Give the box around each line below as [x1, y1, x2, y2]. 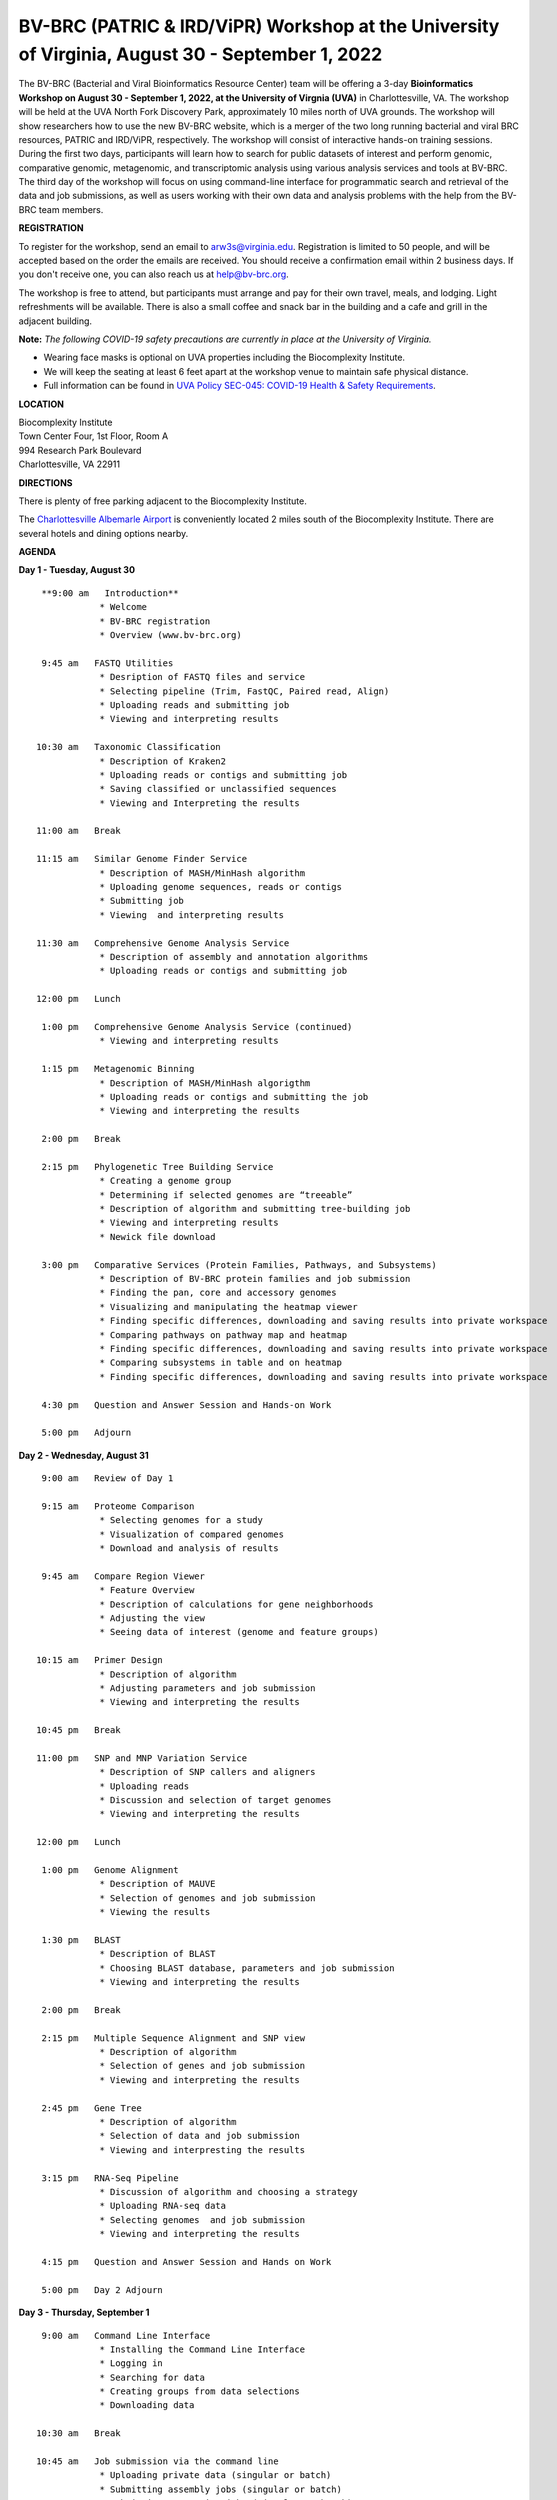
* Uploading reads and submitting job [99, 699, 290, 710]
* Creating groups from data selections [99, 2386, 300, 2397]
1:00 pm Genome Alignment [41, 1865, 179, 1875]
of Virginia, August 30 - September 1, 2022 [18, 43, 383, 65]
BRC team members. [18, 203, 104, 215]
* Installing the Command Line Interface [99, 2343, 305, 2355]
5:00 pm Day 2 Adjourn [41, 2284, 164, 2295]
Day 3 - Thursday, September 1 [18, 2306, 150, 2319]
